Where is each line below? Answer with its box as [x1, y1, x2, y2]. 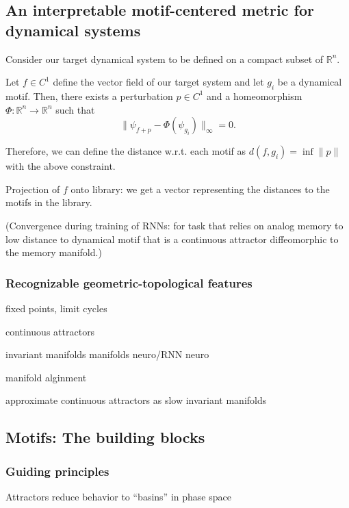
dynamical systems [5, 19, 141, 40]
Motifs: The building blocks [5, 427, 205, 448]
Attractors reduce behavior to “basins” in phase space [5, 489, 231, 503]
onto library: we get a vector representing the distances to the [70, 181, 330, 196]
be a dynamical [277, 75, 342, 89]
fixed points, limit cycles [5, 301, 107, 315]
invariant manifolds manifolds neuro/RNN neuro [5, 347, 209, 361]
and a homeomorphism [207, 88, 302, 103]
